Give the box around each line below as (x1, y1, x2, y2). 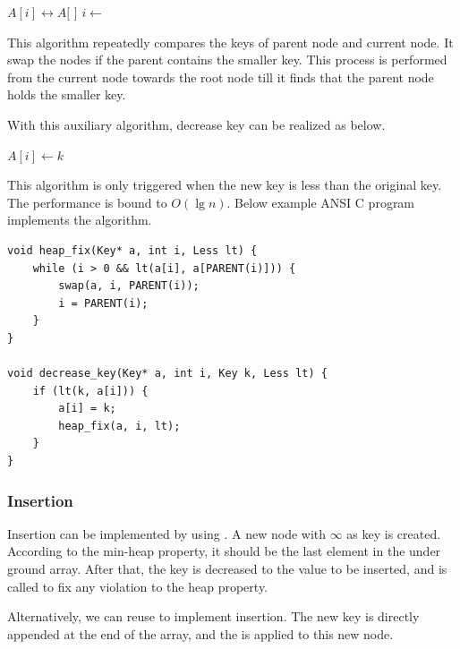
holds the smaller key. (7, 85, 126, 104)
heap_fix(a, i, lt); (58, 419, 181, 432)
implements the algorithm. (7, 210, 152, 229)
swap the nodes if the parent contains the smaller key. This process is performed (7, 50, 447, 69)
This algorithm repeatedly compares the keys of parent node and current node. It (7, 32, 454, 51)
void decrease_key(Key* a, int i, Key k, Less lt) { (7, 367, 328, 380)
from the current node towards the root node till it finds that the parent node (7, 67, 434, 86)
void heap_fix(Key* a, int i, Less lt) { (7, 243, 258, 257)
